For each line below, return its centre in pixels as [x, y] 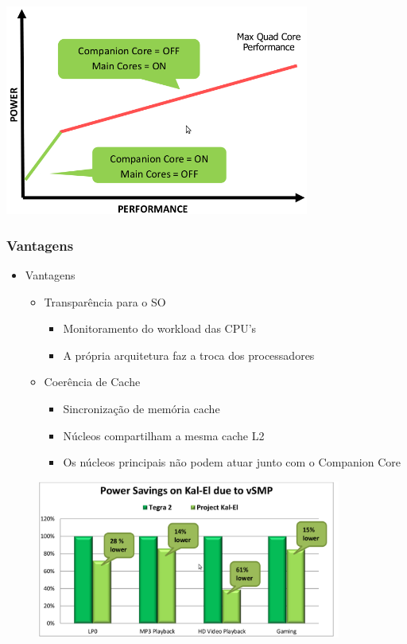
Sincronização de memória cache [141, 408]
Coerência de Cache [92, 382]
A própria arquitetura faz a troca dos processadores [189, 355]
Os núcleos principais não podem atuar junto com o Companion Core [232, 462]
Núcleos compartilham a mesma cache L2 [164, 435]
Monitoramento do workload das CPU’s [160, 328]
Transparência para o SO [105, 301]
